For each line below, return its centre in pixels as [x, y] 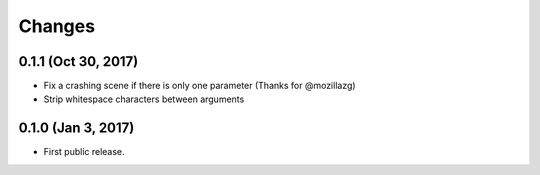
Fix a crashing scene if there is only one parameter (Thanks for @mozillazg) [199, 86]
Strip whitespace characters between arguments [144, 99]
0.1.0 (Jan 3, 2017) [76, 128]
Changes [56, 26]
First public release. [84, 152]
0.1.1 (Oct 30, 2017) [78, 61]
